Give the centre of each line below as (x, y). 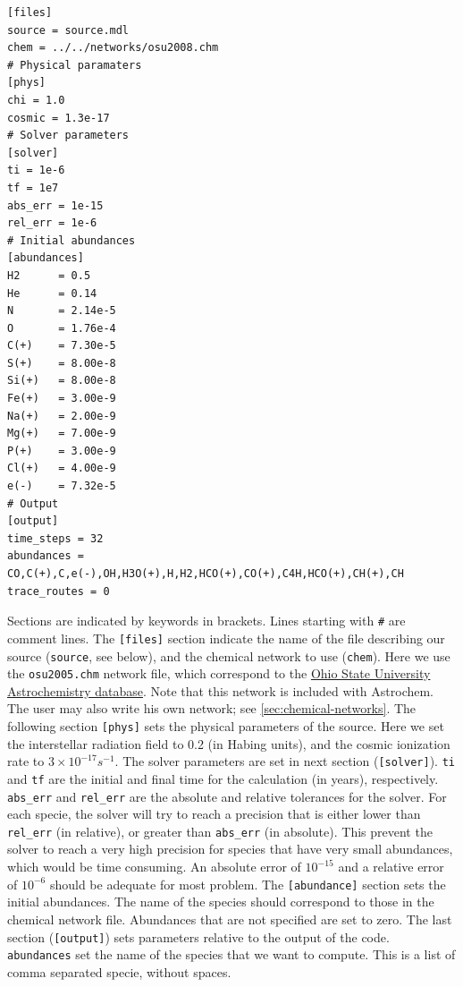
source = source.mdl (68, 30)
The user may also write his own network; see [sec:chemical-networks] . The (212, 708)
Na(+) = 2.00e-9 (62, 416)
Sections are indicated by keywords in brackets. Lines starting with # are (206, 621)
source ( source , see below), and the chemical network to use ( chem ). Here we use (229, 655)
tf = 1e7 (33, 187)
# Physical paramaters (75, 65)
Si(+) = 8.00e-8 (62, 381)
